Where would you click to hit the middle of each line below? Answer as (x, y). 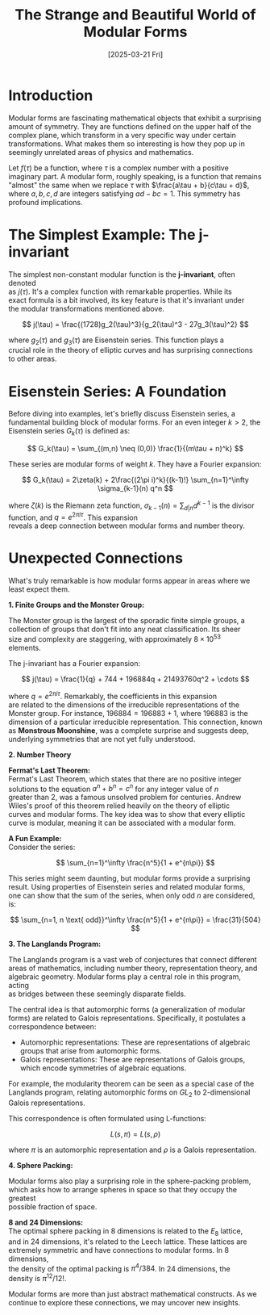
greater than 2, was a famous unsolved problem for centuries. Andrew (125, 798)
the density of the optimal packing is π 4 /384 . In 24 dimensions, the (120, 1267)
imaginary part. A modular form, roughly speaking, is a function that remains (135, 176)
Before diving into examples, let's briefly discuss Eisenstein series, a (122, 414)
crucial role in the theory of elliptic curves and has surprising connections (131, 350)
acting (19, 986)
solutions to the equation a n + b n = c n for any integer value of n (114, 788)
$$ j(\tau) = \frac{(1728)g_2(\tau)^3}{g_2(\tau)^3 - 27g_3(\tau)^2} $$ (135, 324)
